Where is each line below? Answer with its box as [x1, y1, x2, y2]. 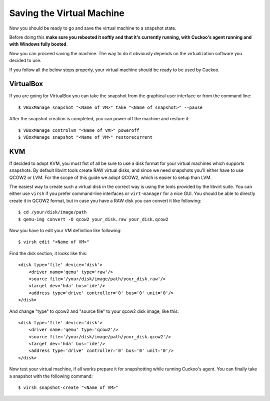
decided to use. [9, 58, 42, 64]
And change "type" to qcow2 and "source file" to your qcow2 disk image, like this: [9, 308, 179, 314]
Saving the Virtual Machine [9, 8, 124, 19]
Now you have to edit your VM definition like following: [9, 228, 122, 233]
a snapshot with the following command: [9, 373, 93, 379]
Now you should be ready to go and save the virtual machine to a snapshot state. [9, 25, 176, 31]
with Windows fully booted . [9, 41, 68, 47]
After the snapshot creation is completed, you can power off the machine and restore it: [9, 116, 190, 122]
